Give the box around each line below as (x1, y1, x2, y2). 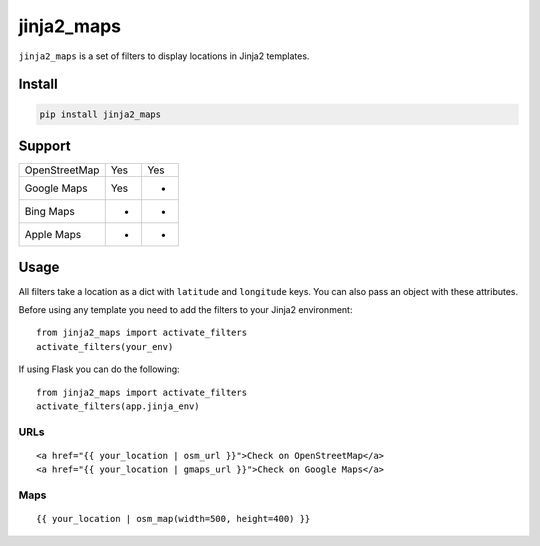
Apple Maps (24, 228, 82, 242)
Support (18, 137, 71, 154)
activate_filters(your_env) (36, 341, 174, 352)
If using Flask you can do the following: (18, 363, 180, 375)
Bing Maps (24, 205, 75, 219)
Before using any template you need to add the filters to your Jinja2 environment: (18, 303, 353, 315)
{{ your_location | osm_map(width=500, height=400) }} (36, 513, 311, 525)
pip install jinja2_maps (39, 108, 162, 120)
